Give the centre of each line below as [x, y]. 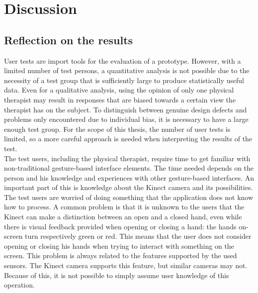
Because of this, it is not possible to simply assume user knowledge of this [117, 275]
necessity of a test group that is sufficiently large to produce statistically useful [124, 80]
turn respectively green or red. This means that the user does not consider [138, 236]
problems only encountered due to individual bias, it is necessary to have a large [126, 119]
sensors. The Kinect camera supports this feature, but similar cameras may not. [126, 265]
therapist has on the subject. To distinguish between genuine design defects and [126, 109]
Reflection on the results [69, 40]
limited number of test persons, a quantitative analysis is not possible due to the [127, 70]
